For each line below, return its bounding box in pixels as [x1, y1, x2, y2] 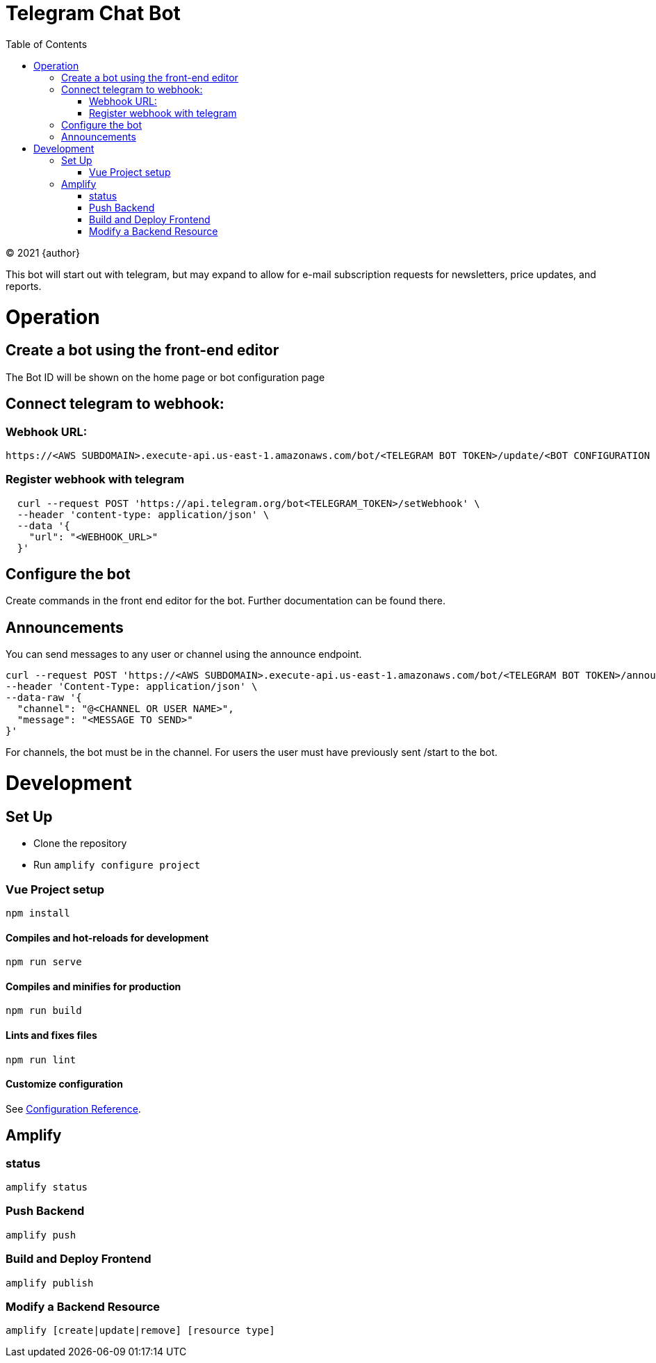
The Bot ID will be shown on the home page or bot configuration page [6, 371, 325, 383]
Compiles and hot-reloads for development [6, 931, 209, 944]
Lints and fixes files [6, 1029, 97, 1042]
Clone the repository [33, 837, 127, 850]
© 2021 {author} [6, 246, 80, 259]
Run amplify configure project [33, 859, 201, 871]
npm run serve [6, 956, 82, 968]
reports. [6, 280, 42, 292]
